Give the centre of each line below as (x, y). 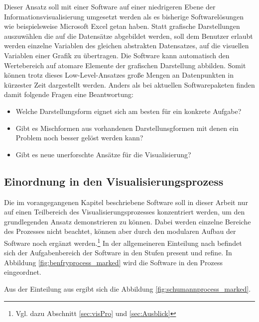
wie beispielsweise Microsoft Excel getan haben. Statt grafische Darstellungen (122, 26)
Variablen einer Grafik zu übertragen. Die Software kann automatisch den (117, 55)
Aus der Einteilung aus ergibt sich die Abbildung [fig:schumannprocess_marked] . (128, 288)
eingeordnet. (23, 272)
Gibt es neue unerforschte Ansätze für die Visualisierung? (103, 154)
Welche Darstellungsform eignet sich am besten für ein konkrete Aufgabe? (129, 111)
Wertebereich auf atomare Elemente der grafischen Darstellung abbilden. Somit (125, 65)
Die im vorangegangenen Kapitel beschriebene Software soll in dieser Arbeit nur (126, 202)
